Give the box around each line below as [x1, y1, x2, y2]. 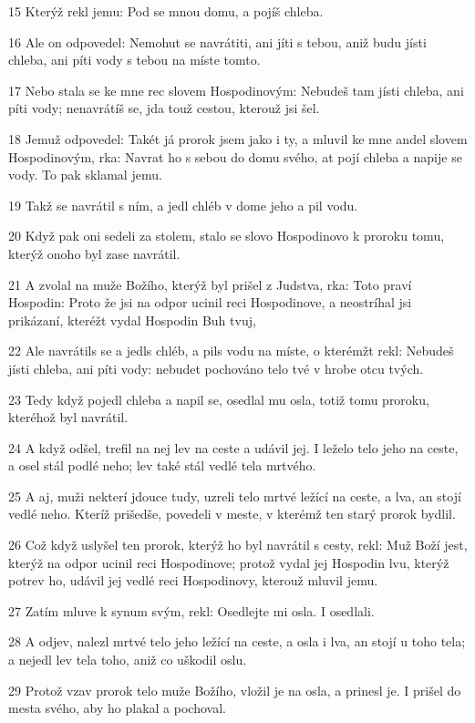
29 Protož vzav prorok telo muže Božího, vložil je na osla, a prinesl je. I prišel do [8, 680, 461, 699]
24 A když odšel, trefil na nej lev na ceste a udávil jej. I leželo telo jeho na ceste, [8, 438, 459, 457]
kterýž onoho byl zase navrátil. [8, 243, 181, 263]
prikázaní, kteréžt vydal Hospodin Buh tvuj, [8, 310, 256, 329]
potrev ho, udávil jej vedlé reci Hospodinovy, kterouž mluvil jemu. [8, 571, 378, 590]
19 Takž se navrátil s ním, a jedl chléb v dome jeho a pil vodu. [8, 195, 358, 214]
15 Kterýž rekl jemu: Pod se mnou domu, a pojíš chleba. [8, 2, 324, 20]
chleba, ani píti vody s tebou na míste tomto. [8, 50, 261, 69]
